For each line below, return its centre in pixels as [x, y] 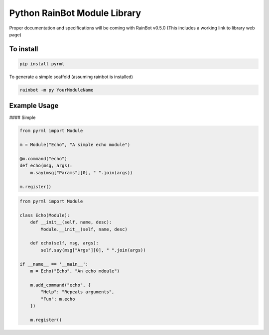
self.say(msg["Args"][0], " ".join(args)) [93, 250]
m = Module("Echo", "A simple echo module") [75, 145]
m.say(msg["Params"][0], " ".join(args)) [81, 172]
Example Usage [34, 106]
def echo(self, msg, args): [65, 243]
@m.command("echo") [43, 159]
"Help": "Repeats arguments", [77, 292]
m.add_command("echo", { [61, 285]
